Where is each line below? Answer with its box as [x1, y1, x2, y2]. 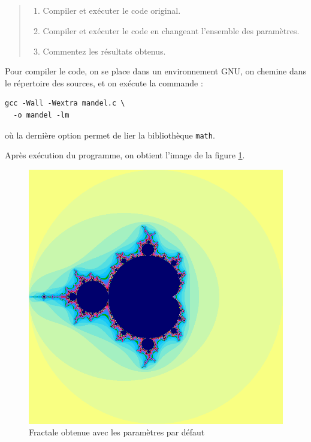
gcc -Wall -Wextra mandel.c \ [5, 99, 125, 108]
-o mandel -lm [13, 110, 70, 119]
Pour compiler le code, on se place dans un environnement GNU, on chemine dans [5, 65, 307, 77]
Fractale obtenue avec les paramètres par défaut [29, 426, 205, 438]
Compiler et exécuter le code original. [43, 4, 181, 17]
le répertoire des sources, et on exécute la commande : [5, 76, 203, 89]
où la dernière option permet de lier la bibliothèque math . [5, 128, 215, 141]
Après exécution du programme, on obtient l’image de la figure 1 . [5, 149, 245, 161]
